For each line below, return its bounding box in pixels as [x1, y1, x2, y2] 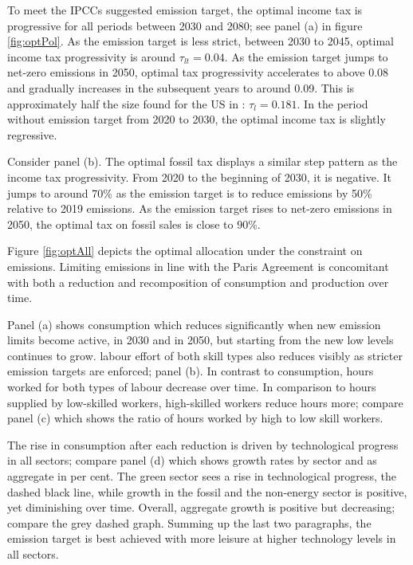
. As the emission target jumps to [224, 48, 388, 65]
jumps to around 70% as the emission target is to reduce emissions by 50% [7, 184, 372, 201]
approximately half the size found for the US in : [7, 95, 246, 112]
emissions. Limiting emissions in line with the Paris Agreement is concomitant [7, 257, 389, 274]
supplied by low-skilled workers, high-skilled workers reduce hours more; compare [7, 394, 403, 410]
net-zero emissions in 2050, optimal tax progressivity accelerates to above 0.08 [7, 64, 389, 80]
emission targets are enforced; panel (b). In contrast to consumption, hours [7, 363, 374, 379]
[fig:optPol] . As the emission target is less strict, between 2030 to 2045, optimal [7, 33, 394, 49]
